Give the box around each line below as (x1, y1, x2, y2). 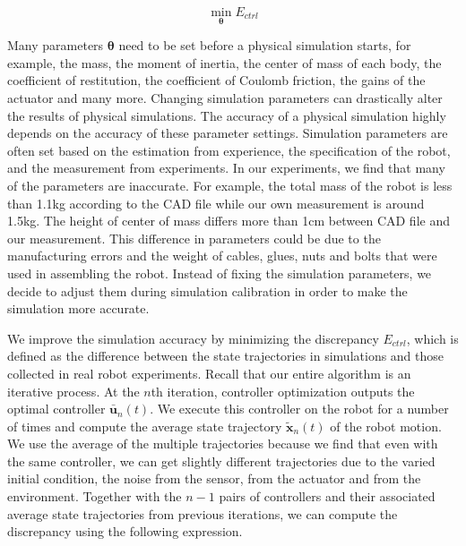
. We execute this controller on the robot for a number (150, 399, 449, 418)
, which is (406, 328, 459, 347)
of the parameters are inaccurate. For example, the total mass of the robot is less (7, 175, 453, 194)
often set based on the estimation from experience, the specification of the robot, (7, 141, 451, 159)
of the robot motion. (330, 416, 442, 435)
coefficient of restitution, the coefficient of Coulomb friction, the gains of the (7, 71, 426, 90)
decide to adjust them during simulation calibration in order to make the (7, 281, 408, 300)
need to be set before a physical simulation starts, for (118, 36, 411, 55)
